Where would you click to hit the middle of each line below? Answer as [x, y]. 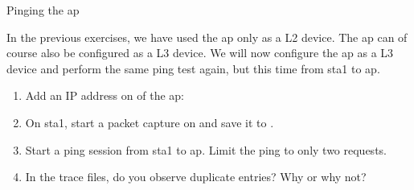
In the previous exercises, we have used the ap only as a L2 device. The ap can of [207, 37]
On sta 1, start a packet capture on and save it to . [150, 122]
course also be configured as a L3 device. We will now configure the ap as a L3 [200, 53]
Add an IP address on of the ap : [105, 95]
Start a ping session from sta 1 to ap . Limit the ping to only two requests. [206, 149]
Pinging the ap [43, 10]
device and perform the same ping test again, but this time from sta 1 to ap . [193, 68]
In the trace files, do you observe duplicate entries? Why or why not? [196, 177]
